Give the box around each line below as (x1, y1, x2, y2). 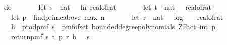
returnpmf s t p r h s (11, 31, 90, 41)
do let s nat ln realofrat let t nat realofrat (4, 2, 211, 12)
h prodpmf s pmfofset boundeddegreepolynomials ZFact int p (11, 21, 216, 32)
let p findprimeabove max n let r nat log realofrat (11, 11, 223, 22)
